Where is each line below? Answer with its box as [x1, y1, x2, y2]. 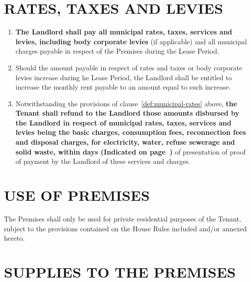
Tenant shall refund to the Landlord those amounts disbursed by [15, 108, 240, 118]
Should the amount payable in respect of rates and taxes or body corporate [15, 62, 243, 72]
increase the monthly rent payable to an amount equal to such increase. [15, 82, 231, 92]
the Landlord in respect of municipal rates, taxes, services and [15, 117, 231, 127]
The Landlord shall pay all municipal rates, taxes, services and [15, 27, 232, 37]
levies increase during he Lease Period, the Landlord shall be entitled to [15, 72, 232, 82]
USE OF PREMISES [4, 185, 150, 205]
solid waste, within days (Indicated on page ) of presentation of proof [15, 146, 246, 157]
